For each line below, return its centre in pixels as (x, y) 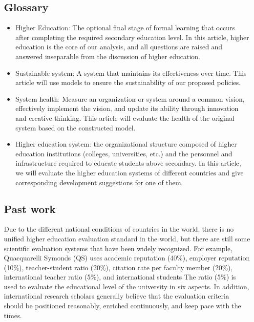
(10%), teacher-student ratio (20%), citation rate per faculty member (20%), (118, 267)
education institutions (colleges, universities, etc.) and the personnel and (124, 153)
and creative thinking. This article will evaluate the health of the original (125, 118)
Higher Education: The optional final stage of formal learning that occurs (125, 28)
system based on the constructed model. (75, 127)
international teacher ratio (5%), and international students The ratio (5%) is (120, 277)
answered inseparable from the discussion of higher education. (108, 56)
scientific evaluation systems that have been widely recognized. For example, (118, 248)
